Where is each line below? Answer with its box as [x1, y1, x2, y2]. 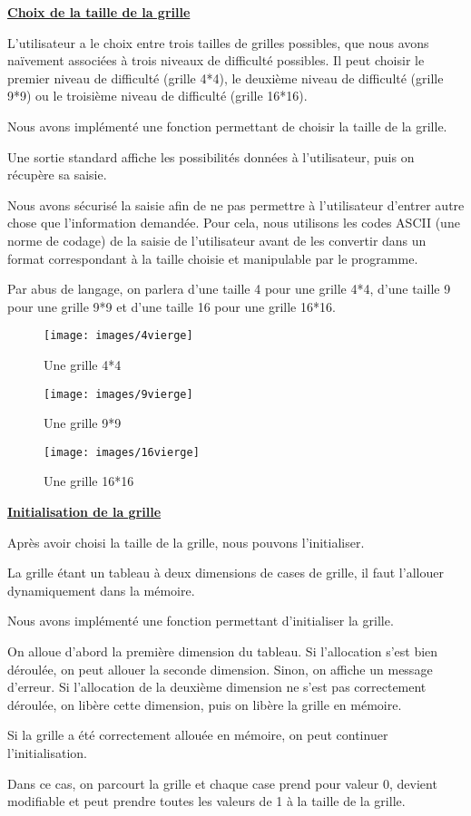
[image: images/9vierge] [44, 387, 193, 401]
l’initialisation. [7, 743, 88, 762]
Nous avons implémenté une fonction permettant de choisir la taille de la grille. [7, 116, 447, 135]
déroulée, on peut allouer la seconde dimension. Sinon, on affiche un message [7, 659, 433, 678]
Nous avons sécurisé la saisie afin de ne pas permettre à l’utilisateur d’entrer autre [7, 195, 465, 214]
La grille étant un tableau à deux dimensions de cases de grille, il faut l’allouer [7, 563, 444, 582]
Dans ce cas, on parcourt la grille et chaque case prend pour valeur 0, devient [7, 773, 437, 792]
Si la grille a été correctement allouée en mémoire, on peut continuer [7, 725, 388, 744]
